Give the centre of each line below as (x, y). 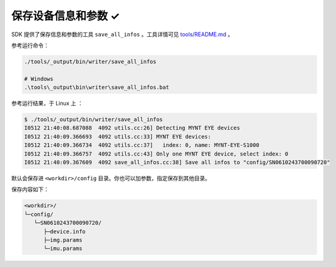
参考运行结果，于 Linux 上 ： (47, 103)
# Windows (39, 79)
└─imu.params (63, 249)
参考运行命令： (30, 45)
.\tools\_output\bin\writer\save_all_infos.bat (97, 88)
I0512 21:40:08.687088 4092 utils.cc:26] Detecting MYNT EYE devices (132, 128)
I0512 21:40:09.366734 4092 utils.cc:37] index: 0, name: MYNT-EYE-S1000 (142, 145)
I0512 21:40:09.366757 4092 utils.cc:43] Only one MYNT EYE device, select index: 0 (156, 154)
